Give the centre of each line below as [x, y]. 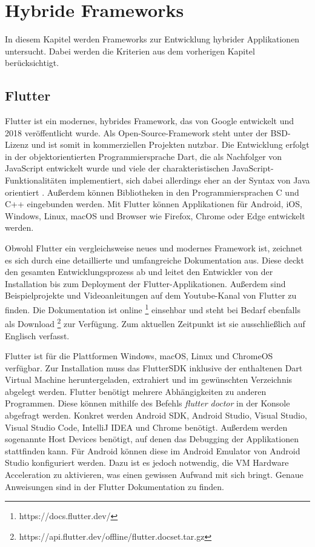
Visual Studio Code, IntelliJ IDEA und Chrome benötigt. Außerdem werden [146, 427]
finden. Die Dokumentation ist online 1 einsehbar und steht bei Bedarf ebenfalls [153, 309]
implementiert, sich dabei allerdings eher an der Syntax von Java [190, 180]
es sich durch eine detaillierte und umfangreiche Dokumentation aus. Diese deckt [154, 260]
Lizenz [17, 144]
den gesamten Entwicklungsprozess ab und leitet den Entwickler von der [139, 272]
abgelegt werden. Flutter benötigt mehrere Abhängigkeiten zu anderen [136, 391]
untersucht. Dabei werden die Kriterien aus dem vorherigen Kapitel [130, 51]
